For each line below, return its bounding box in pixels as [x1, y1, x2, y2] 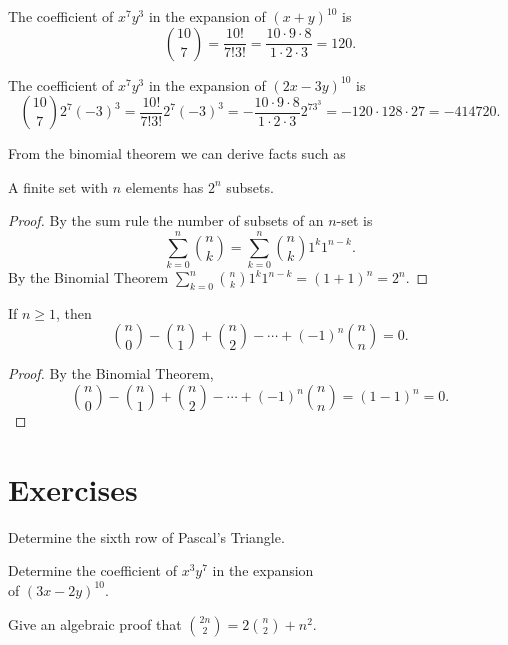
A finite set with [8, 176, 109, 197]
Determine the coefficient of [8, 560, 177, 581]
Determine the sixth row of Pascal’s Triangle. [8, 526, 285, 547]
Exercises [8, 468, 138, 509]
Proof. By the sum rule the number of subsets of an [8, 210, 324, 231]
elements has [125, 176, 204, 197]
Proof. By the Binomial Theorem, [8, 363, 214, 384]
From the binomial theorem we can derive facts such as [8, 143, 346, 164]
